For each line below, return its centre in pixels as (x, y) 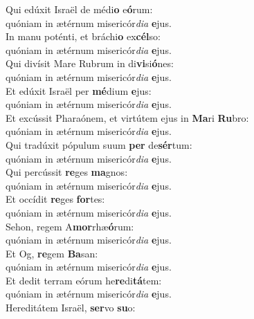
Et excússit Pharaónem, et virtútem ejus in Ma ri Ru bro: (127, 117)
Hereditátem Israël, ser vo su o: (71, 308)
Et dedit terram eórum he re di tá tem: (84, 280)
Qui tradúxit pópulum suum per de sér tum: (99, 144)
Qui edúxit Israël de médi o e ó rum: (79, 9)
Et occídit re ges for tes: (55, 199)
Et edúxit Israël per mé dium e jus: (79, 90)
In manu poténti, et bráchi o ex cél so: (83, 36)
